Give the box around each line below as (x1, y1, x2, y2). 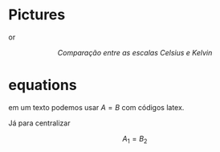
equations (8, 76, 78, 94)
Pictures (8, 6, 66, 24)
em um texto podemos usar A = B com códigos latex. (8, 102, 185, 112)
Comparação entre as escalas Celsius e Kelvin (57, 47, 213, 57)
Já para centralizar (8, 118, 71, 128)
